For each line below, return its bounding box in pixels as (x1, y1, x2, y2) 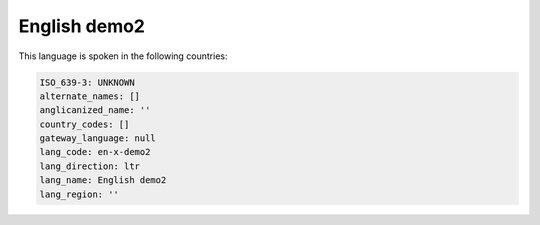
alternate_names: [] (39, 90, 140, 102)
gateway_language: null (39, 133, 157, 144)
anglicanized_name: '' (39, 105, 151, 116)
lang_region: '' (39, 188, 120, 200)
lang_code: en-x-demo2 (39, 146, 151, 158)
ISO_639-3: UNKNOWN (39, 76, 135, 88)
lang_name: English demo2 (39, 175, 167, 186)
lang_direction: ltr (39, 160, 140, 172)
